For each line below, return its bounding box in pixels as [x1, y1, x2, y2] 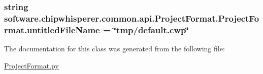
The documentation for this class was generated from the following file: [4, 43, 225, 54]
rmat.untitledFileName [4, 23, 100, 36]
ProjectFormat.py [4, 60, 59, 70]
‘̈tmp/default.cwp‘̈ [113, 23, 189, 36]
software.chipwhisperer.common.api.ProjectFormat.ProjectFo [4, 12, 259, 24]
